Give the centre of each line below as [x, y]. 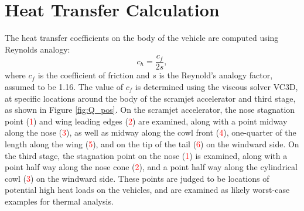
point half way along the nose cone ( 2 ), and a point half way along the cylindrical [151, 167]
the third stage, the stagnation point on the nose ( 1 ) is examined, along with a [146, 155]
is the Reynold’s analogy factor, [216, 75]
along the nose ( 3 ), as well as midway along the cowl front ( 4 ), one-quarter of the [151, 132]
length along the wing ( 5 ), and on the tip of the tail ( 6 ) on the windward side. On [152, 143]
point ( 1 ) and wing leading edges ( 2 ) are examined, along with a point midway [146, 121]
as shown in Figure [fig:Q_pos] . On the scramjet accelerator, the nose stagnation [150, 110]
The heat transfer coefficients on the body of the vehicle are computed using [142, 38]
